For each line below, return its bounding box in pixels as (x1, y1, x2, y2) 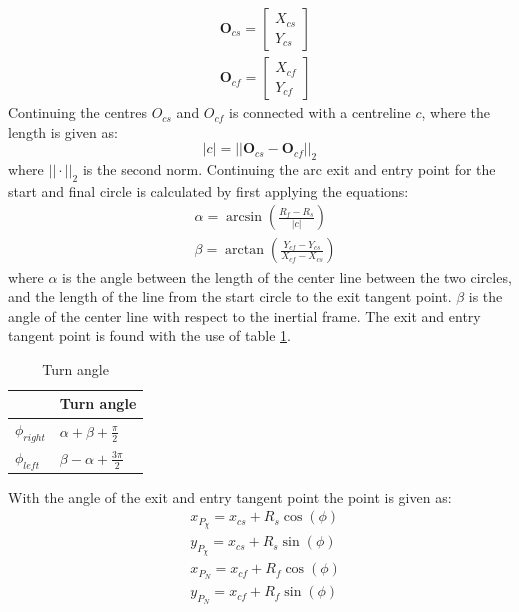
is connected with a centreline (229, 102, 411, 123)
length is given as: (8, 121, 118, 142)
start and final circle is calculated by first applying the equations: (8, 180, 409, 201)
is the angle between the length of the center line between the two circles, (62, 266, 512, 287)
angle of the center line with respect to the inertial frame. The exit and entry (8, 305, 481, 326)
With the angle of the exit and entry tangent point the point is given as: (8, 486, 452, 507)
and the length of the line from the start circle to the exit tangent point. (8, 286, 452, 307)
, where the (421, 102, 490, 123)
